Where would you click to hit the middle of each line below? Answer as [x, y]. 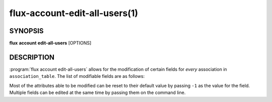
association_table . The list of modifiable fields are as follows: [77, 76]
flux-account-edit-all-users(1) [74, 13]
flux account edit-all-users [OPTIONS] [50, 43]
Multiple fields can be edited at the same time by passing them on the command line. [97, 92]
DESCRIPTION [32, 57]
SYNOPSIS [26, 31]
